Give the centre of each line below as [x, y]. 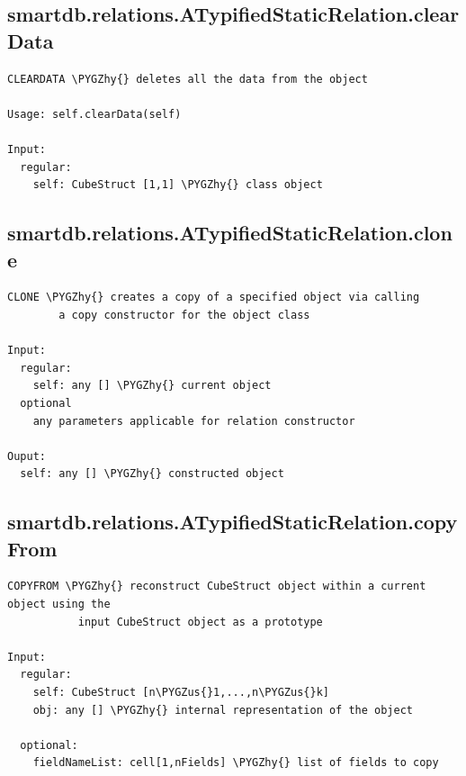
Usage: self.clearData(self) [94, 114]
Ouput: [27, 456]
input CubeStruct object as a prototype [200, 622]
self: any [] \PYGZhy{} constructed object [152, 474]
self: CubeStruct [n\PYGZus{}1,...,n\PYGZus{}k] [181, 693]
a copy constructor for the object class [184, 315]
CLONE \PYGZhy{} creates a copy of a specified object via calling [214, 298]
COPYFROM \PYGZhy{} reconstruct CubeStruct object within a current [217, 587]
